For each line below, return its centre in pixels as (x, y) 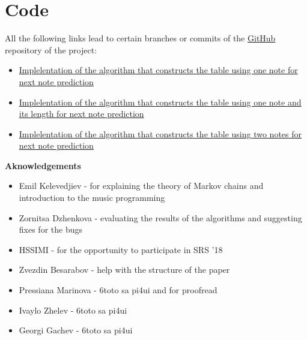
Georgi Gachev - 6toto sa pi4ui (76, 330)
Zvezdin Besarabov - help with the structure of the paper (124, 270)
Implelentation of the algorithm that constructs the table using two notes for (160, 133)
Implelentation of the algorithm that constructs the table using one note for (158, 70)
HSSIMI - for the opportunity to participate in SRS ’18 (121, 249)
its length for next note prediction (81, 114)
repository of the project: (51, 49)
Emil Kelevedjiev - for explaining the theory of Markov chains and (141, 186)
